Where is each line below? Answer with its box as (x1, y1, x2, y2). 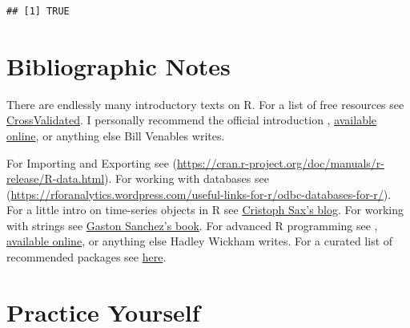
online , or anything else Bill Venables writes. (6, 127, 225, 144)
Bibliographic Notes (6, 49, 231, 82)
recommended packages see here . (6, 249, 167, 265)
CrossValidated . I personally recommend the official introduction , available (6, 111, 377, 128)
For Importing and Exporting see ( (6, 154, 177, 171)
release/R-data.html (6, 170, 105, 187)
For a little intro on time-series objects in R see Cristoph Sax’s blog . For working (6, 201, 404, 218)
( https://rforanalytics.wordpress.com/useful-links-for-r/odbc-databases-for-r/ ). (6, 185, 392, 202)
